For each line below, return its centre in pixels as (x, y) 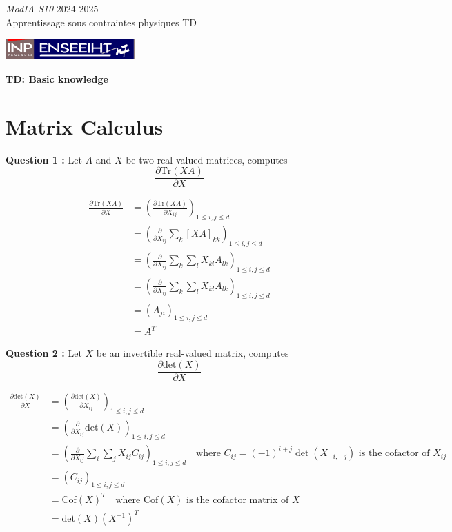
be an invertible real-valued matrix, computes (193, 353)
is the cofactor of (394, 454)
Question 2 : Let (44, 353)
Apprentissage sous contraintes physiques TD (101, 22)
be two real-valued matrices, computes (207, 159)
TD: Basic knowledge (57, 79)
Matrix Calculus (85, 126)
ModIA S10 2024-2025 (52, 8)
